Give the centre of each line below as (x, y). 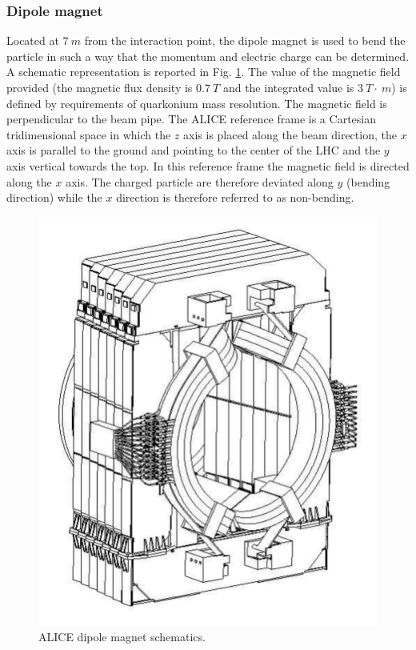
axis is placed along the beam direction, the (290, 134)
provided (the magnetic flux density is (100, 87)
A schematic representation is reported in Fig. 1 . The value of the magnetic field (204, 72)
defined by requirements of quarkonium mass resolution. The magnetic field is (197, 103)
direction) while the (54, 197)
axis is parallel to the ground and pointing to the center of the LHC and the (194, 150)
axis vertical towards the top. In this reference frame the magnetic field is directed (208, 165)
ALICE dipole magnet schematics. (122, 637)
